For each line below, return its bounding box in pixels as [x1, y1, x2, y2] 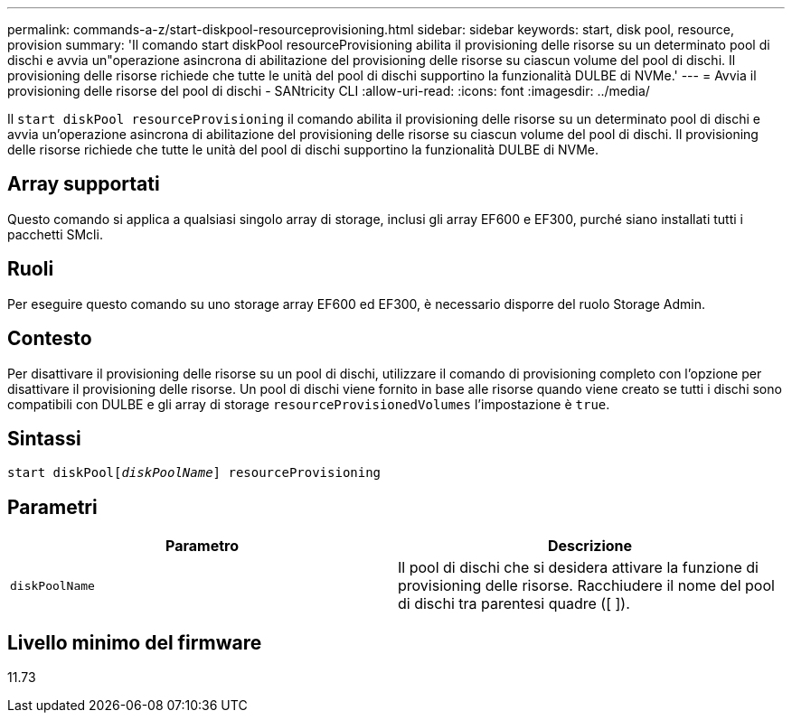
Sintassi [7, 426, 81, 450]
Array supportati [7, 173, 160, 196]
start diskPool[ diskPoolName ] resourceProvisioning [7, 465, 382, 481]
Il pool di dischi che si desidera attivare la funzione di [398, 558, 759, 577]
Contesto [7, 327, 92, 351]
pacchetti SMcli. [7, 226, 103, 242]
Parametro [165, 537, 239, 556]
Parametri [7, 495, 98, 519]
